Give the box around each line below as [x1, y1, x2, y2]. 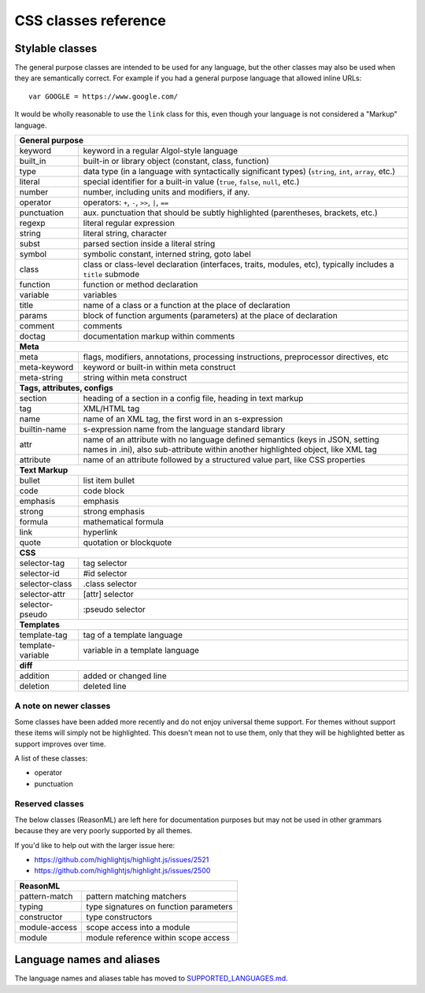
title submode [83, 269, 140, 280]
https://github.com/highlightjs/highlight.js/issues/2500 [34, 866, 211, 876]
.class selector [83, 579, 137, 590]
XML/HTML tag [83, 403, 140, 414]
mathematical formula [83, 517, 164, 528]
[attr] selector [83, 589, 134, 600]
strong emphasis [83, 506, 146, 517]
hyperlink [83, 527, 118, 538]
